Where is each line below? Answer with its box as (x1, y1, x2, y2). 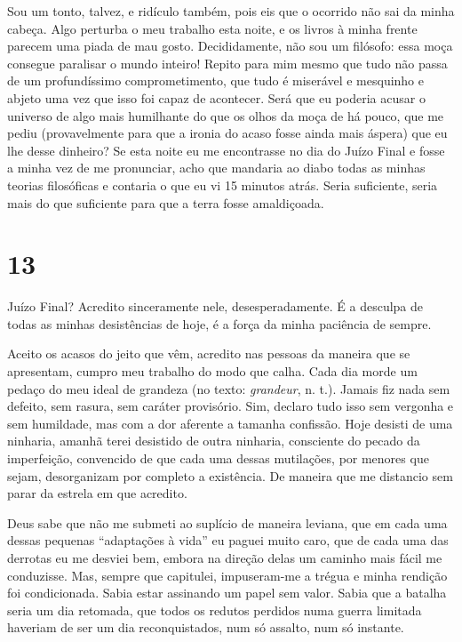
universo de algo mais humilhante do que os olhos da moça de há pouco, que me (7, 106, 444, 124)
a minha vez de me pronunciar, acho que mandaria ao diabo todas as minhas (7, 158, 426, 177)
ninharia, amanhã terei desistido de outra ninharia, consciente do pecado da (7, 431, 420, 450)
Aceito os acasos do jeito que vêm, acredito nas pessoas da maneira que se (7, 344, 410, 363)
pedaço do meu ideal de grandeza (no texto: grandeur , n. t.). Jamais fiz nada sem (7, 379, 450, 397)
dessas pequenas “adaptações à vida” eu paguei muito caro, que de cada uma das (7, 531, 449, 550)
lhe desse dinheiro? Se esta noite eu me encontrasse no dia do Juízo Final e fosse (7, 140, 445, 159)
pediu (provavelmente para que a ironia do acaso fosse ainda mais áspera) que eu (7, 124, 448, 142)
